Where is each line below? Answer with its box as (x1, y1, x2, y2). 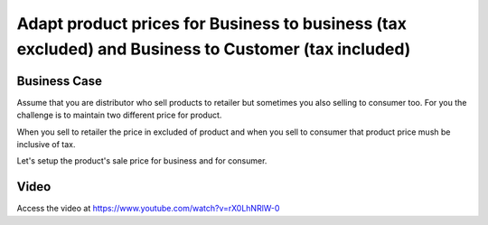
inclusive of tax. (16, 139, 76, 150)
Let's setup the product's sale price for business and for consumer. (16, 155, 267, 166)
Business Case (16, 73, 103, 89)
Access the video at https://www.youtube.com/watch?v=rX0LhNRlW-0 (16, 203, 280, 214)
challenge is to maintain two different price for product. (16, 109, 222, 121)
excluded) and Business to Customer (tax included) (16, 39, 411, 59)
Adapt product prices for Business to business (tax (16, 14, 407, 33)
